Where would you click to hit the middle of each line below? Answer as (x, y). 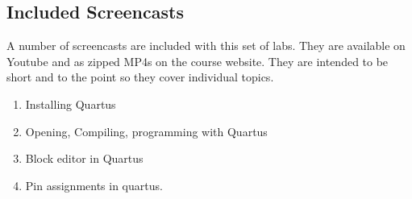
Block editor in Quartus (84, 158)
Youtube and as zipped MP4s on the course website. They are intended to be (198, 61)
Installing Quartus (71, 104)
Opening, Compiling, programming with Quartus (146, 131)
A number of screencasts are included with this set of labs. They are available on (206, 46)
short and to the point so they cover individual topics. (140, 77)
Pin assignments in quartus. (94, 185)
